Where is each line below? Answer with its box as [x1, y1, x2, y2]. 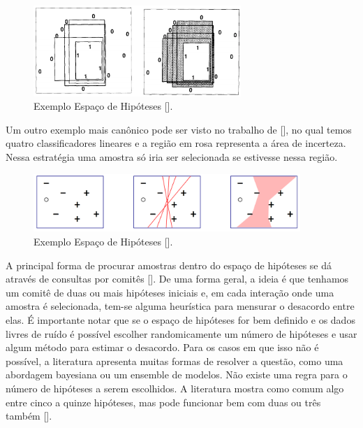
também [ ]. [6, 408, 52, 423]
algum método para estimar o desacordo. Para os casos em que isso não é [6, 340, 319, 355]
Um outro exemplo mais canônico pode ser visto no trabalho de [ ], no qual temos [6, 122, 352, 136]
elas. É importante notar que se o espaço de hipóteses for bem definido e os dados [6, 312, 355, 327]
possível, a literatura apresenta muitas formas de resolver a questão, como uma [6, 353, 343, 368]
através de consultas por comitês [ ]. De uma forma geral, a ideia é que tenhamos [6, 271, 349, 286]
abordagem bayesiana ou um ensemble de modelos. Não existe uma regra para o [6, 367, 348, 382]
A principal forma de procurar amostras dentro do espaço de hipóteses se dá [6, 257, 332, 272]
